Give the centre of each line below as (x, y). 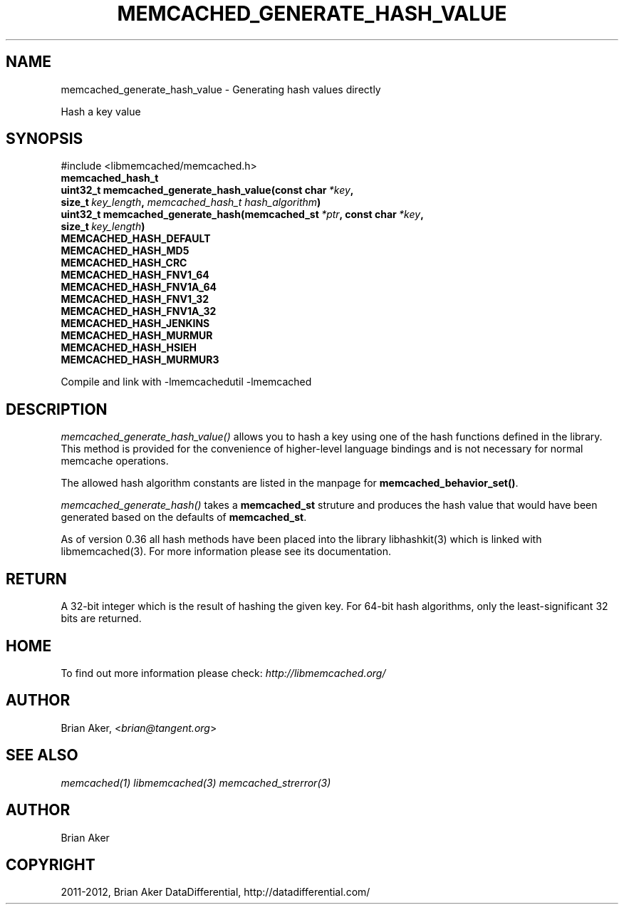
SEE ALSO (42, 755)
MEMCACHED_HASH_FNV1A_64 (139, 287)
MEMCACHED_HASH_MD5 (125, 251)
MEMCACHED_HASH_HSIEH (129, 348)
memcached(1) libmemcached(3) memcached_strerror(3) (196, 782)
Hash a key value (101, 111)
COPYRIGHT (51, 864)
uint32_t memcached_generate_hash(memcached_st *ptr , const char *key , (242, 214)
